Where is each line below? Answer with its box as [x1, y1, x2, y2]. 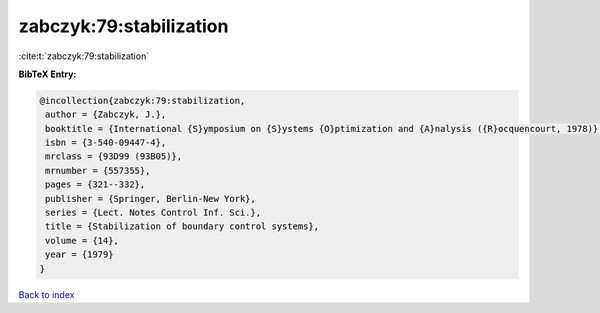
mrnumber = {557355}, [45, 165, 151, 176]
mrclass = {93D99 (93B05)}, [45, 151, 183, 162]
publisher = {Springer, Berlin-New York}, [45, 193, 257, 204]
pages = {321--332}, [45, 179, 146, 190]
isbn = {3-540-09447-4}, [45, 137, 167, 149]
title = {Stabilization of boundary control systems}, [45, 221, 320, 232]
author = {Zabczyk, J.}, [45, 109, 167, 120]
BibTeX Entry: [18, 68, 77, 80]
